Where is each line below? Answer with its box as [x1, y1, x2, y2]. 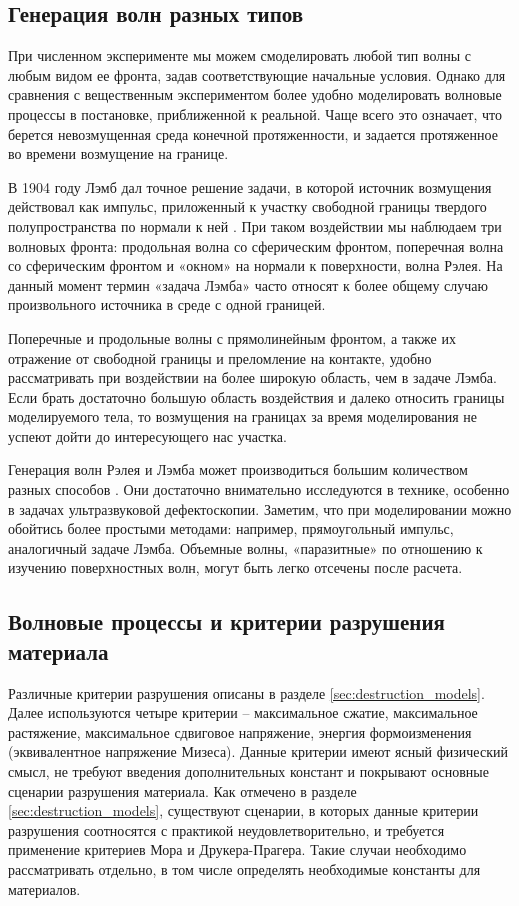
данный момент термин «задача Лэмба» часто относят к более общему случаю [8, 274, 488, 295]
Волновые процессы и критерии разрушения [8, 606, 445, 637]
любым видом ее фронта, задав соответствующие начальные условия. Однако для [8, 64, 506, 85]
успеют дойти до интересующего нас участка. [8, 425, 287, 446]
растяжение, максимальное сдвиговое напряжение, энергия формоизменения [8, 721, 472, 742]
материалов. [8, 878, 81, 899]
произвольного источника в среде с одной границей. [8, 294, 326, 315]
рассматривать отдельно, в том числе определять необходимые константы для [8, 858, 481, 879]
